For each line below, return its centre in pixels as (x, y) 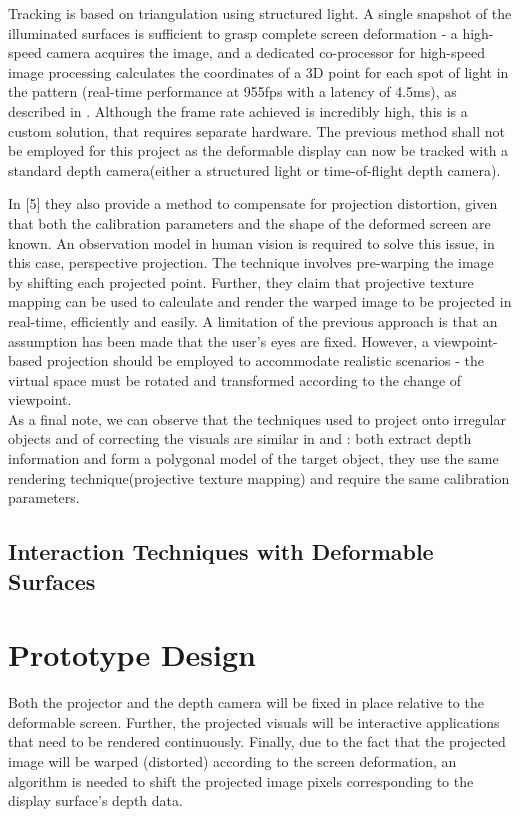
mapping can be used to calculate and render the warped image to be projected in (260, 301)
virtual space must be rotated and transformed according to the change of (235, 379)
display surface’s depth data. (95, 800)
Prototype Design (132, 654)
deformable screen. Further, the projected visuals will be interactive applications (254, 721)
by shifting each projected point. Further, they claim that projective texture (241, 281)
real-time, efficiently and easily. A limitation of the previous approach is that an (253, 320)
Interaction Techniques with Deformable (221, 551)
